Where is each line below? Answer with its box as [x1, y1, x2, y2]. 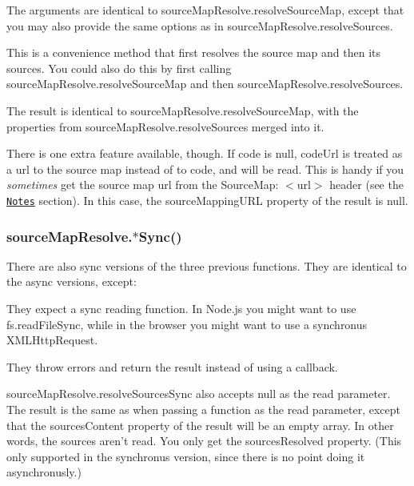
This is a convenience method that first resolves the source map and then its [6, 44, 381, 61]
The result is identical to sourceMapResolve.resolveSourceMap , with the [6, 102, 359, 118]
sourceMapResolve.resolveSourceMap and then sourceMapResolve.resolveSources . [6, 75, 404, 92]
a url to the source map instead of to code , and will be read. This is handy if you [6, 160, 404, 177]
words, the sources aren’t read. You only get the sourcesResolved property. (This [6, 432, 402, 449]
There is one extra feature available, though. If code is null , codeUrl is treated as [6, 145, 403, 162]
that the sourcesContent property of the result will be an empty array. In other [6, 416, 394, 433]
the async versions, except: [6, 273, 137, 290]
